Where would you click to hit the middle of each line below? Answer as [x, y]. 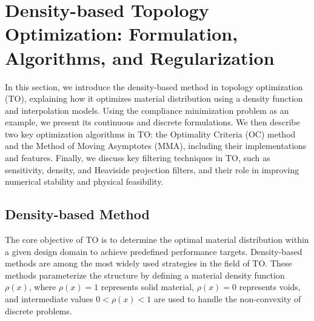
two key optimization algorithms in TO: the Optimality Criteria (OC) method [150, 134]
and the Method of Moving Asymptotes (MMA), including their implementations [156, 146]
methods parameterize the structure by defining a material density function [145, 275]
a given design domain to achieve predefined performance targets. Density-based [154, 251]
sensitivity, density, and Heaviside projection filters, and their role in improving [152, 169]
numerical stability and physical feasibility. [84, 181]
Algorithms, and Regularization [140, 57]
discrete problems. [38, 310]
